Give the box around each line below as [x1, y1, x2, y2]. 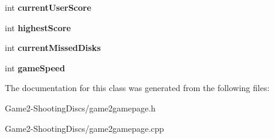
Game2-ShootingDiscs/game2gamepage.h [5, 101, 156, 114]
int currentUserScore [5, 1, 91, 13]
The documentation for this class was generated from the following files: [5, 81, 270, 94]
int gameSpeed [5, 61, 65, 74]
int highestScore [5, 21, 71, 34]
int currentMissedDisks [5, 41, 101, 54]
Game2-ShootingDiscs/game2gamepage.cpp [5, 122, 164, 134]
